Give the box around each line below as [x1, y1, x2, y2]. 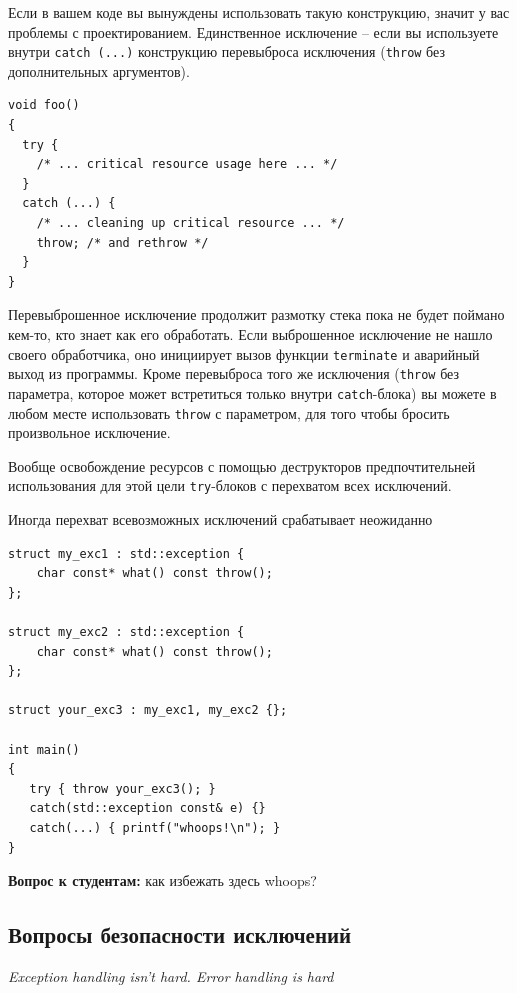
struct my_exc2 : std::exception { [8, 625, 245, 639]
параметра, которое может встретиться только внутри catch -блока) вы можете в [8, 382, 497, 403]
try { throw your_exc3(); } [29, 781, 216, 796]
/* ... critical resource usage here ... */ [36, 157, 338, 172]
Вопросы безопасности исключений [8, 919, 352, 950]
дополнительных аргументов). [8, 60, 190, 81]
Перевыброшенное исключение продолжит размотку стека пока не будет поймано [8, 304, 505, 325]
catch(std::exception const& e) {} [29, 801, 266, 816]
